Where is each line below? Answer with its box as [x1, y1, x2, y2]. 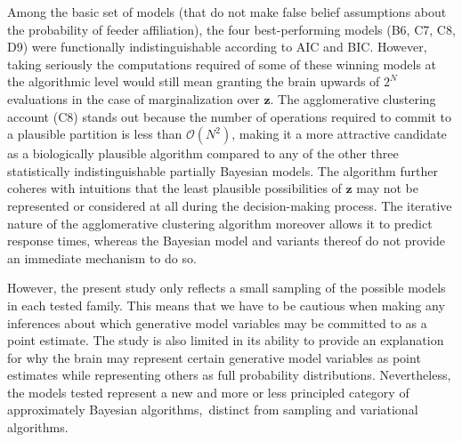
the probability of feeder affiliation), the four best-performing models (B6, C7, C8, [7, 20, 456, 38]
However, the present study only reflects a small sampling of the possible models [7, 278, 446, 297]
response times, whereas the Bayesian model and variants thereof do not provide [7, 231, 445, 250]
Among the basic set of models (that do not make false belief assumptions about [7, 3, 447, 20]
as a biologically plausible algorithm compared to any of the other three [7, 144, 399, 163]
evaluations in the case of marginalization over [7, 89, 260, 108]
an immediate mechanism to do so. [7, 248, 197, 267]
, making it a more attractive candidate [231, 125, 447, 143]
